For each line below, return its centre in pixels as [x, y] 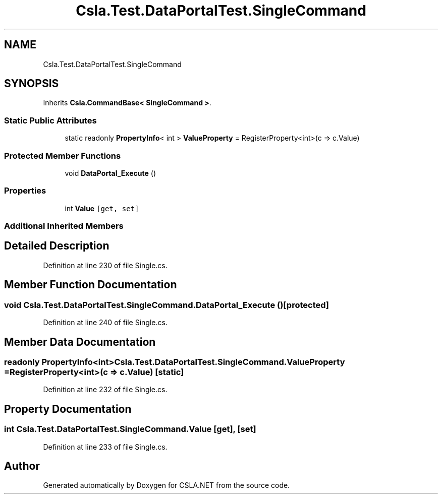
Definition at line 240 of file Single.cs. [105, 323]
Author [22, 466]
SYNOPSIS [32, 84]
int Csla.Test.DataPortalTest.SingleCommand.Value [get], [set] [130, 429]
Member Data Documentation [80, 342]
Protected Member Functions [63, 155]
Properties [25, 191]
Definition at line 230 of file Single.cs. [105, 265]
